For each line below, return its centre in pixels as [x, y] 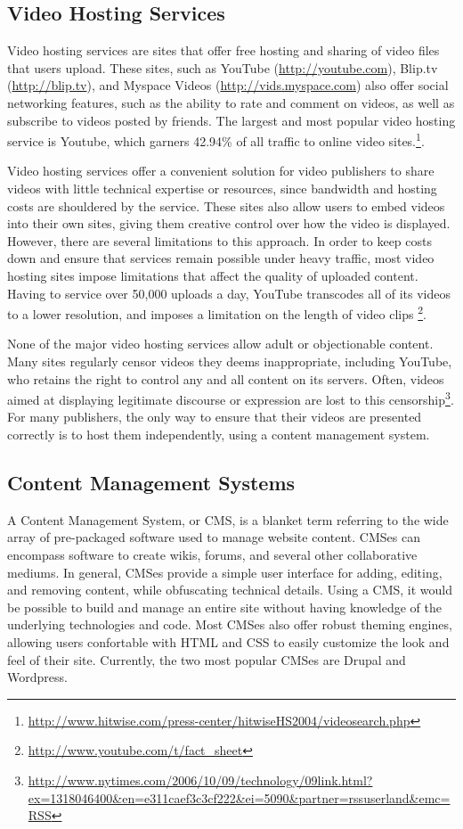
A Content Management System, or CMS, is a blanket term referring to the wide [228, 519]
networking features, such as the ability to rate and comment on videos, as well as [231, 102]
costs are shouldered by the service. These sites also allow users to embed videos [226, 205]
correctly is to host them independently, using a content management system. [219, 435]
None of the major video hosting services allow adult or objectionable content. [220, 344]
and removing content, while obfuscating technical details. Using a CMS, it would [230, 590]
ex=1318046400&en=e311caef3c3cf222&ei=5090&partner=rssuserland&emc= [239, 797]
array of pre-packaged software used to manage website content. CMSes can [214, 537]
